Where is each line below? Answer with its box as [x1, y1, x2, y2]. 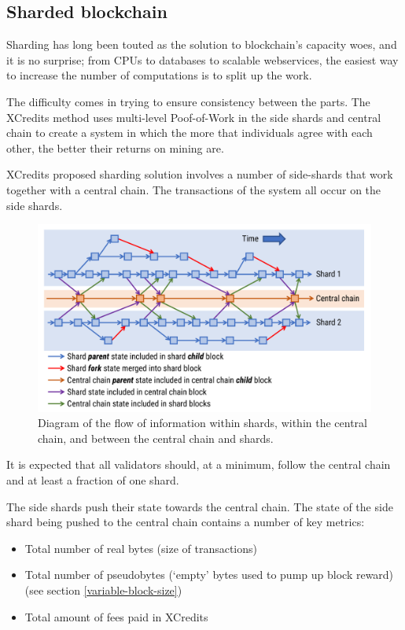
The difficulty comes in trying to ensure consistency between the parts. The [6, 93, 370, 109]
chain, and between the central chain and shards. [38, 429, 274, 446]
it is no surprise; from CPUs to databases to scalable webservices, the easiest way [6, 51, 399, 68]
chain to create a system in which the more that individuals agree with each [6, 124, 373, 141]
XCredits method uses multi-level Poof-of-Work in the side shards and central [6, 109, 381, 125]
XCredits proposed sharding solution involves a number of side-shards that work [6, 166, 393, 182]
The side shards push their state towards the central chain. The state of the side [6, 498, 393, 514]
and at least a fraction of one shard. [6, 472, 179, 488]
